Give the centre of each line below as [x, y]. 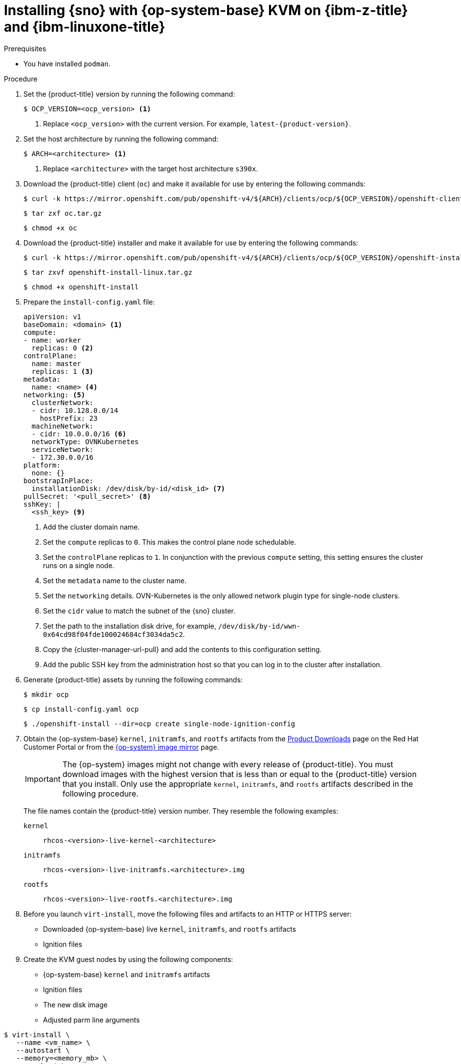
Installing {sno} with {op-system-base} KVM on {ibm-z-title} [206, 10]
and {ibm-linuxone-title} [85, 27]
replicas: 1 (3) [63, 371]
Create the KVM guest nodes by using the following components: [128, 959]
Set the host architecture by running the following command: [121, 139]
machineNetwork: [63, 426]
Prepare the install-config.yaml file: [89, 302]
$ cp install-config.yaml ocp [81, 709]
